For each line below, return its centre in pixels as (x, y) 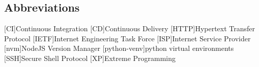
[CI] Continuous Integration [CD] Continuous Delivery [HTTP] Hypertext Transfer (130, 28)
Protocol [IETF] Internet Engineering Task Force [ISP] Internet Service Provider (127, 38)
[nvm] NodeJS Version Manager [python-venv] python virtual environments (119, 48)
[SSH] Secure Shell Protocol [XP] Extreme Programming (90, 58)
